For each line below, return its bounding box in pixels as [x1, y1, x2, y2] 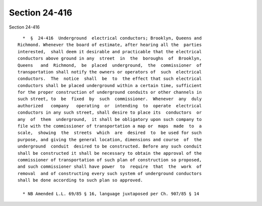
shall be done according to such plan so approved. [17, 177, 143, 183]
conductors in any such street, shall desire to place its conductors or [17, 110, 202, 116]
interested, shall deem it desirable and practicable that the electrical [17, 49, 202, 54]
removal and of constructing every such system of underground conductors [17, 171, 202, 176]
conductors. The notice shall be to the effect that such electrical [17, 76, 202, 82]
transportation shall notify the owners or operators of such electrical [17, 69, 202, 74]
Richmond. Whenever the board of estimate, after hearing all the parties [17, 42, 202, 48]
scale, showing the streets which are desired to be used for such [17, 130, 202, 135]
